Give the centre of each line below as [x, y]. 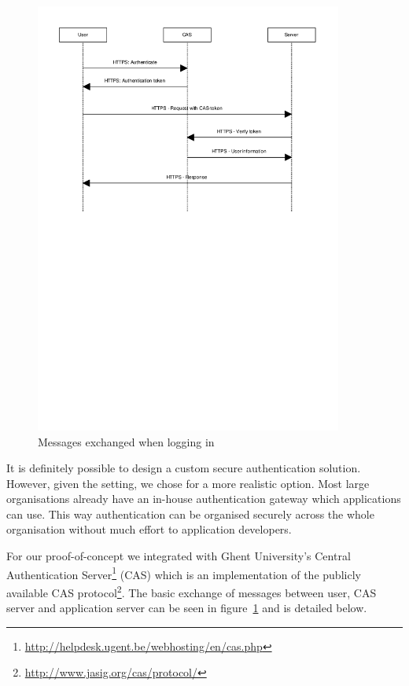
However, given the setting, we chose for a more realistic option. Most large [188, 483]
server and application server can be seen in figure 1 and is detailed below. [187, 608]
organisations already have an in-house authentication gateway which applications [204, 499]
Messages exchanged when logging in [126, 441]
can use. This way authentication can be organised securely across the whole [190, 514]
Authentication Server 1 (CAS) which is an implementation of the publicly [184, 573]
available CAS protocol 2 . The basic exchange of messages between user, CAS [192, 591]
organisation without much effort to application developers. [149, 529]
